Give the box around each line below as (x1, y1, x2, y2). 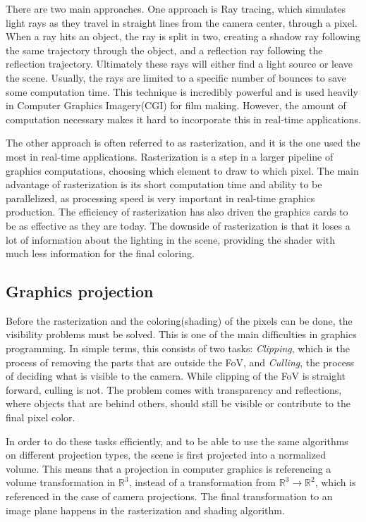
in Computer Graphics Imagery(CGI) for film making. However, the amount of (6, 98, 346, 113)
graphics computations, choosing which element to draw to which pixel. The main (6, 163, 359, 178)
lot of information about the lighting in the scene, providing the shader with (6, 232, 335, 247)
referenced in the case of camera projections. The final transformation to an (6, 489, 333, 504)
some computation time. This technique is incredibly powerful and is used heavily (6, 84, 358, 99)
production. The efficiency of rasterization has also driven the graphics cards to (6, 204, 348, 219)
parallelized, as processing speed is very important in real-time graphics (6, 190, 315, 205)
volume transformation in (6, 475, 116, 490)
